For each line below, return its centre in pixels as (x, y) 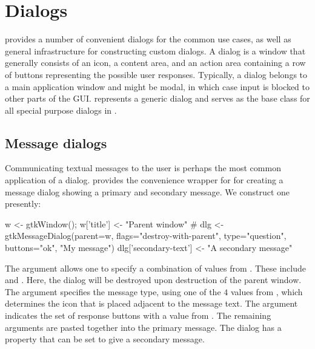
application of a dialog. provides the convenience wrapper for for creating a (144, 180)
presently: (23, 204)
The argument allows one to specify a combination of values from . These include (155, 268)
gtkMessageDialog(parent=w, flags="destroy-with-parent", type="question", (146, 236)
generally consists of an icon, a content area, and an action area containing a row (155, 63)
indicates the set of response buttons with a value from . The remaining (138, 315)
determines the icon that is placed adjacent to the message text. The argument (151, 303)
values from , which (267, 291)
